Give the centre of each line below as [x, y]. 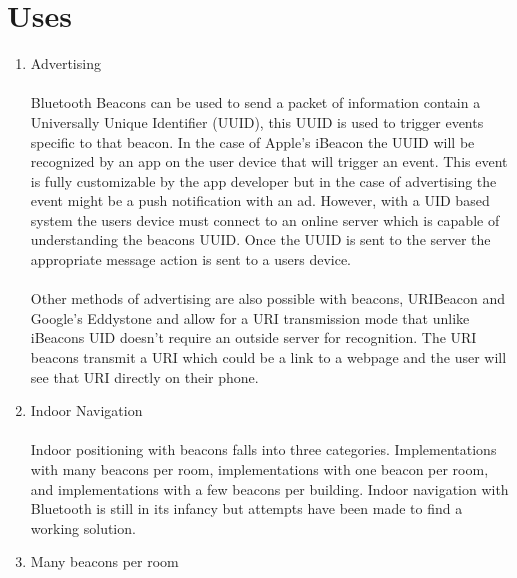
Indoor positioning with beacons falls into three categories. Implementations [263, 449]
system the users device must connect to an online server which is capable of [265, 219]
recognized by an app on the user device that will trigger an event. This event [269, 161]
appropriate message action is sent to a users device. [190, 259]
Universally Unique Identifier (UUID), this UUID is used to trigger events [257, 121]
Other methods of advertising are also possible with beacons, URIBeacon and [268, 298]
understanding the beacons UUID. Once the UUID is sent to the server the [260, 239]
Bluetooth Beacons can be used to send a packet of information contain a [255, 102]
